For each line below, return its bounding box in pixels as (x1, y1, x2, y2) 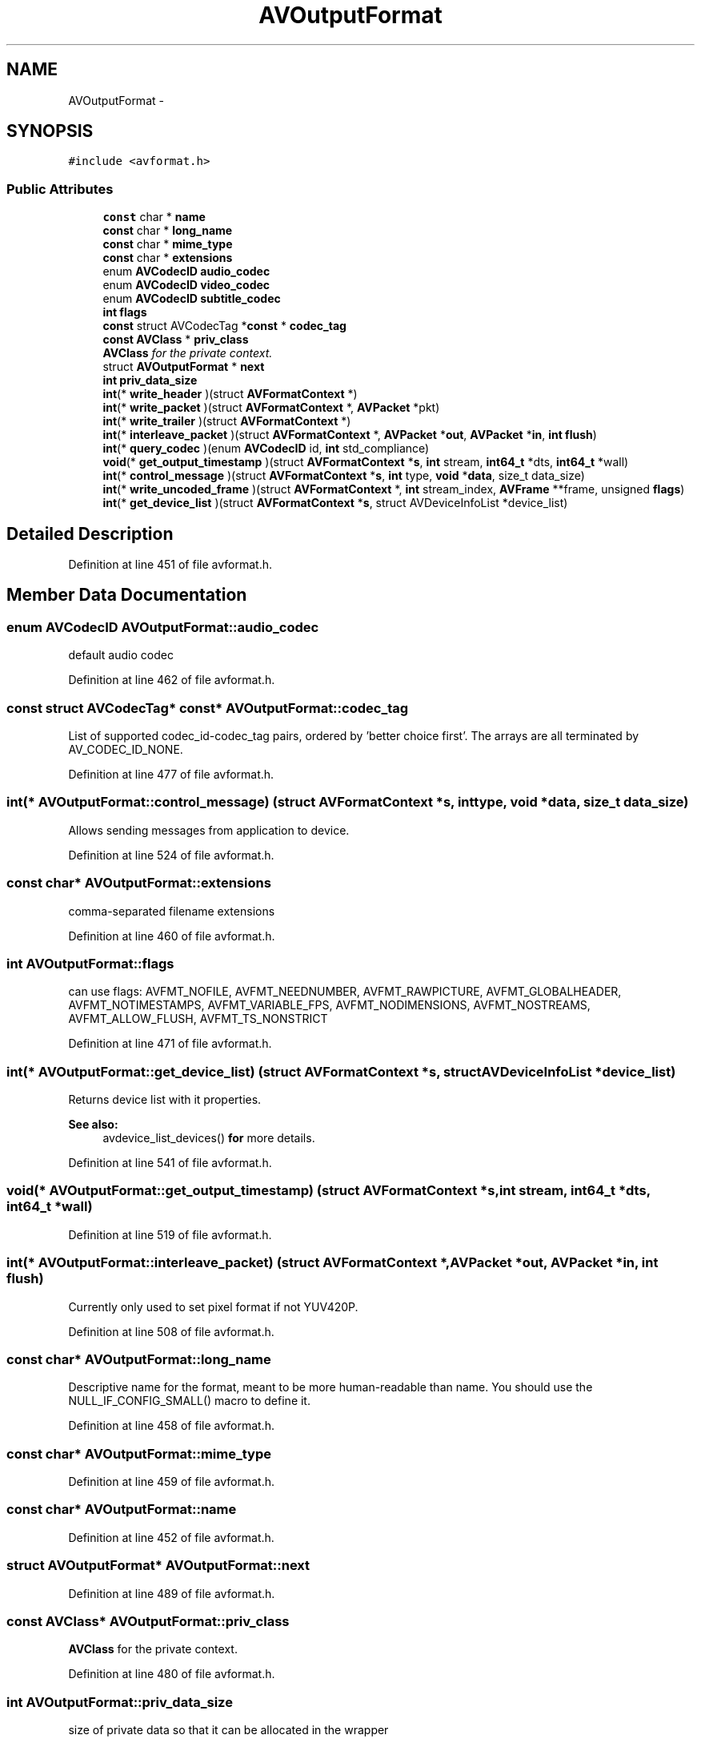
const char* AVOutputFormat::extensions (6, 875, 271, 892)
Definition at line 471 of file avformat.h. (68, 1037, 272, 1051)
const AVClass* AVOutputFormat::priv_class (6, 1612, 290, 1629)
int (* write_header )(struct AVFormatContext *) (102, 387, 358, 401)
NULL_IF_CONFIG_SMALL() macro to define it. (68, 1394, 310, 1408)
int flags (102, 305, 147, 320)
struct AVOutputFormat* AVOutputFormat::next (6, 1557, 310, 1574)
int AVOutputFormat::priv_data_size (6, 1693, 233, 1710)
